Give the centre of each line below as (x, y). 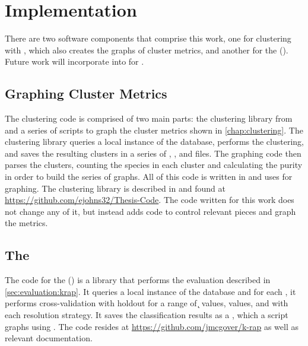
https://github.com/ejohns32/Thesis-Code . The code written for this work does (150, 200)
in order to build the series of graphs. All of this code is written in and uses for (149, 177)
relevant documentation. (49, 338)
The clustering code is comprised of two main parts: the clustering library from (149, 118)
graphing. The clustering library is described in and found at (115, 188)
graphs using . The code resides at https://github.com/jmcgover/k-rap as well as (152, 326)
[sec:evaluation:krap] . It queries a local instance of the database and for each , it (150, 291)
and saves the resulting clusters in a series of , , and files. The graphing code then (153, 153)
